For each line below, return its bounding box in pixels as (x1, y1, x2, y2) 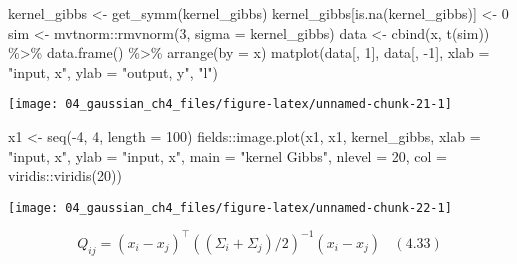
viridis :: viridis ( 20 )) (8, 165, 122, 186)
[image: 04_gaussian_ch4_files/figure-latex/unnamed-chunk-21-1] (8, 97, 452, 112)
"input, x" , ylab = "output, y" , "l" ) (8, 61, 219, 82)
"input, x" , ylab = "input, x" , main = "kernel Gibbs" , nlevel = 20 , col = (8, 145, 447, 166)
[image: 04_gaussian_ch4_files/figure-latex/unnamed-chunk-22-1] (8, 200, 452, 215)
